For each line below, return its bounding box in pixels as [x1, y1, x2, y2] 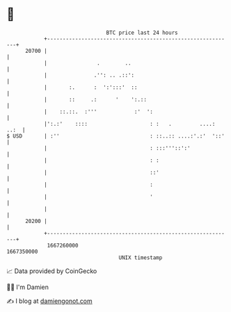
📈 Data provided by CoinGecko [6, 267, 97, 275]
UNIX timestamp [118, 254, 163, 261]
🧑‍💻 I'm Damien [6, 283, 49, 291]
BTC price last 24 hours [106, 29, 178, 36]
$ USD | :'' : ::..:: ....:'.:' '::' [6, 132, 225, 140]
